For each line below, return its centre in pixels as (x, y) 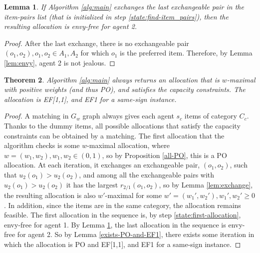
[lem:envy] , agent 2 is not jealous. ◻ (60, 62)
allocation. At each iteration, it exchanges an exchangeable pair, (102, 165)
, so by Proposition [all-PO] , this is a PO (164, 155)
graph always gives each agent (128, 116)
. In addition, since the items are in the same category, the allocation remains (123, 205)
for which (95, 53)
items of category (211, 116)
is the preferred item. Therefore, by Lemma (186, 53)
